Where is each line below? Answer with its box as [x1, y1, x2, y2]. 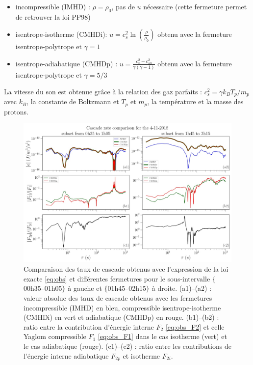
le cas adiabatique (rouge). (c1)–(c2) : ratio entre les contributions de [24, 341, 231, 351]
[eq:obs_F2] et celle [165, 321, 225, 332]
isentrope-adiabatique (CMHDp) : [15, 58, 118, 68]
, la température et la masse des [147, 96, 244, 107]
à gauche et [68, 283, 102, 293]
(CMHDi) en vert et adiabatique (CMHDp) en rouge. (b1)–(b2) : [24, 312, 219, 322]
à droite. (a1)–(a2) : [152, 283, 212, 293]
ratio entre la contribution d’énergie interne [24, 321, 154, 332]
